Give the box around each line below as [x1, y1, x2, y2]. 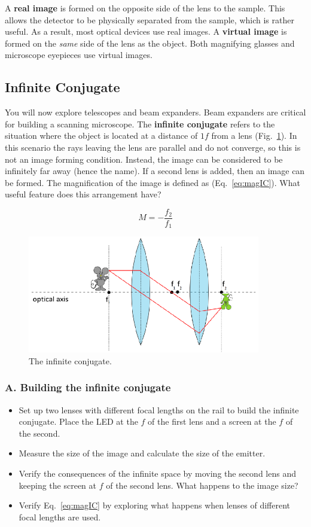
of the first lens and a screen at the [148, 415, 276, 428]
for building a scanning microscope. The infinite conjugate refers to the [5, 117, 275, 130]
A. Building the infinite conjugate [5, 380, 171, 395]
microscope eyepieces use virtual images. [5, 48, 153, 61]
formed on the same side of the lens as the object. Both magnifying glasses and [5, 36, 295, 49]
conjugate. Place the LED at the [19, 415, 138, 428]
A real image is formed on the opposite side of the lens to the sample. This [5, 2, 285, 14]
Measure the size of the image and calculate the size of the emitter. [19, 447, 266, 459]
